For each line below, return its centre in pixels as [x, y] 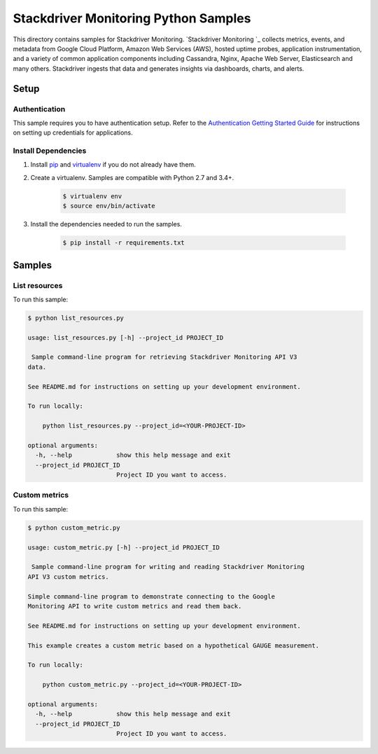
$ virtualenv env [92, 196]
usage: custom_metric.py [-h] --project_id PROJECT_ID [124, 547]
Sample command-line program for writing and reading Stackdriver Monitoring [168, 567]
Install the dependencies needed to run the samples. [106, 224]
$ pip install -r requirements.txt [124, 243]
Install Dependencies [50, 151]
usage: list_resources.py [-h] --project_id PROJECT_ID [126, 337]
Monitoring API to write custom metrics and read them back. [135, 606]
